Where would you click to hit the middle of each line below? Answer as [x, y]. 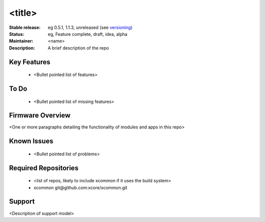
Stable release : [25, 27]
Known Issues [31, 141]
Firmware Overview [40, 115]
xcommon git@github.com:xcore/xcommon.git [80, 187]
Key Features [30, 62]
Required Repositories [44, 168]
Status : [17, 34]
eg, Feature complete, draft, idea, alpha [88, 34]
